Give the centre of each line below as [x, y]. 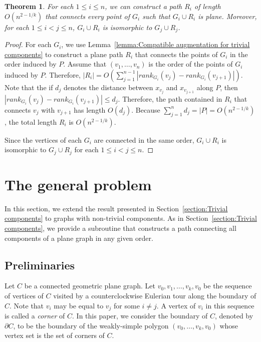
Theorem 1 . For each [39, 6]
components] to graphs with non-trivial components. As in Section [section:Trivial [131, 218]
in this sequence [230, 305]
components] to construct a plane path [64, 54]
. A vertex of [176, 305]
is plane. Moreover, [227, 16]
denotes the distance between [108, 87]
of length [208, 6]
